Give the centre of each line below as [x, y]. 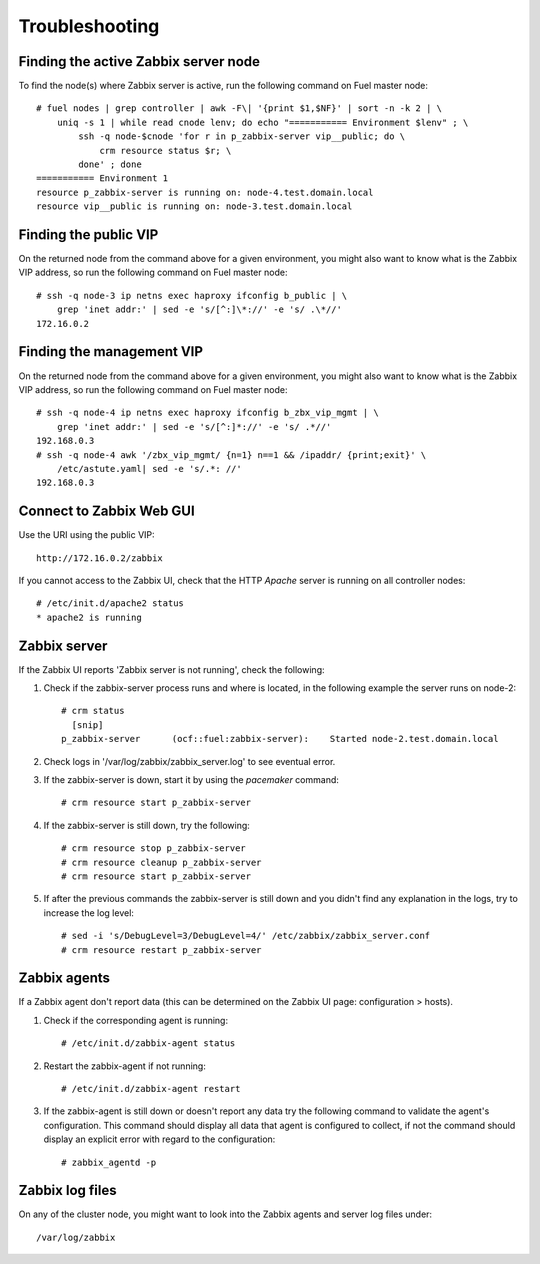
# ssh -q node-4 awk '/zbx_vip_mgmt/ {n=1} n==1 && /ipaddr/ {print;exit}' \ [231, 454]
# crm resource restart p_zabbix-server [161, 949]
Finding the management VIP [111, 351]
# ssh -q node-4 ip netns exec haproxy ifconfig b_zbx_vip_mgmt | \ [207, 413]
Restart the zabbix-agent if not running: [125, 1066]
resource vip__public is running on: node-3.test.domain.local [194, 206]
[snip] [87, 724]
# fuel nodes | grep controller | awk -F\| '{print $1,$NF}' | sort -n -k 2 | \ [239, 108]
